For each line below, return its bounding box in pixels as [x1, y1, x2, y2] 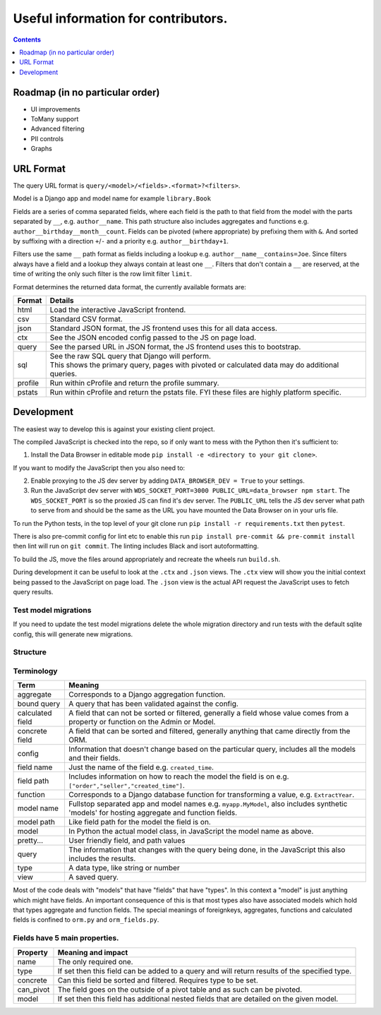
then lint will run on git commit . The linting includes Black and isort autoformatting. [13, 542, 259, 551]
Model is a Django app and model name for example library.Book [13, 194, 212, 203]
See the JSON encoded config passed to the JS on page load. [49, 332, 257, 342]
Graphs [30, 145, 52, 153]
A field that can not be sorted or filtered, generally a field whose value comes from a [68, 708, 349, 718]
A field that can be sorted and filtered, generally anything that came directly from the [68, 726, 351, 736]
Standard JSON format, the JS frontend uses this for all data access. [49, 323, 278, 333]
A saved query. [68, 872, 119, 882]
